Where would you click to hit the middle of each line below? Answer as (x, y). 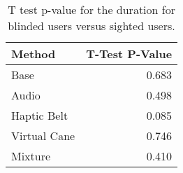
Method (34, 54)
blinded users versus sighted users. (91, 26)
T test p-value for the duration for (91, 9)
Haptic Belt (40, 115)
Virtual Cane (43, 136)
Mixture (31, 156)
